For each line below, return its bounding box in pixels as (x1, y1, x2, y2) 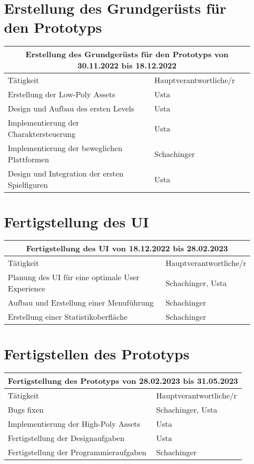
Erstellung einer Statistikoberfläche (8, 311, 128, 323)
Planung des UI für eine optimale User (8, 271, 140, 283)
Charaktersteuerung (8, 128, 76, 140)
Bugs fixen (8, 403, 44, 415)
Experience (8, 283, 45, 294)
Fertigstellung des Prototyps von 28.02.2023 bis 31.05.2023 (8, 375, 238, 386)
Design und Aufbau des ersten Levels (8, 103, 134, 114)
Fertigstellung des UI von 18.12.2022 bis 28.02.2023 (26, 243, 228, 254)
